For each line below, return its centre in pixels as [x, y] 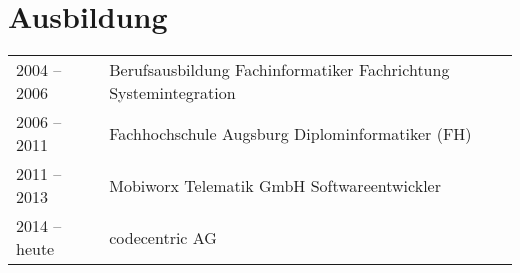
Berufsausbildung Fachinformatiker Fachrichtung [279, 70]
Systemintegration [172, 93]
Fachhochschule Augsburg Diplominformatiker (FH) [290, 133]
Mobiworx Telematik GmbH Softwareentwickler [275, 185]
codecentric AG [163, 237]
